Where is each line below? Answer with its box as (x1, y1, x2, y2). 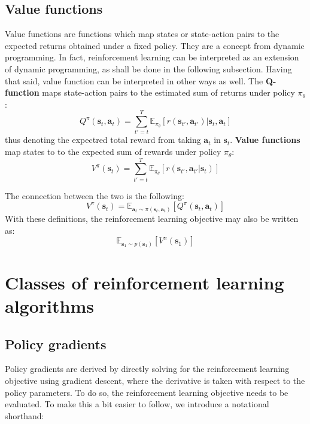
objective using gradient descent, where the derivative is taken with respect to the (5, 374, 305, 386)
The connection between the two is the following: (5, 189, 184, 202)
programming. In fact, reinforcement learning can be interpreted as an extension (5, 51, 299, 63)
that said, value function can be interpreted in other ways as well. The (5, 74, 263, 87)
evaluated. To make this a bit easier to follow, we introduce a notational (5, 398, 269, 410)
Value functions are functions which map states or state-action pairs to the (5, 28, 279, 40)
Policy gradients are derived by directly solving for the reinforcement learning (5, 362, 290, 375)
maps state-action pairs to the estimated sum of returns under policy (42, 86, 295, 99)
